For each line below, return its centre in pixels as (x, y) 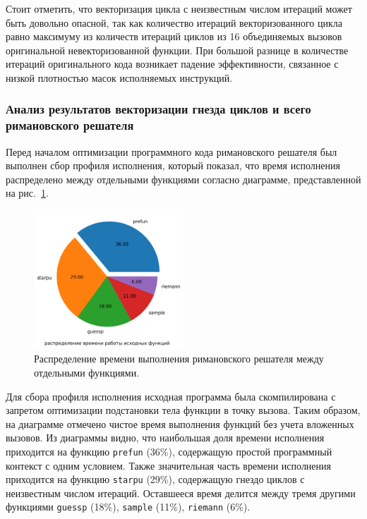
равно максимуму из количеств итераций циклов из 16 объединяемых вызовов (174, 36)
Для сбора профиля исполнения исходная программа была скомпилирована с (171, 396)
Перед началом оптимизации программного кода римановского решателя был (172, 151)
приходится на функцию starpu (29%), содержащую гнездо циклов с (155, 479)
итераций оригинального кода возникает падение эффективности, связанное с (172, 64)
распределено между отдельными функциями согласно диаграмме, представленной (183, 179)
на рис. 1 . (27, 193)
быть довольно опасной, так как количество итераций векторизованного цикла (174, 22)
